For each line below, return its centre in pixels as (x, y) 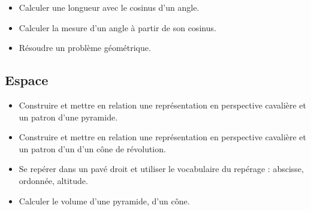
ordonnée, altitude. (53, 180)
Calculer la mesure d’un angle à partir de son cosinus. (117, 27)
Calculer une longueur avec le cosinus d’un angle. (109, 7)
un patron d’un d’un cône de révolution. (92, 148)
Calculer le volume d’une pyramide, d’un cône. (104, 201)
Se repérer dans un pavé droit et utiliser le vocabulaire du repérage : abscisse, (161, 169)
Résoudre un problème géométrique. (85, 48)
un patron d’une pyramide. (68, 117)
